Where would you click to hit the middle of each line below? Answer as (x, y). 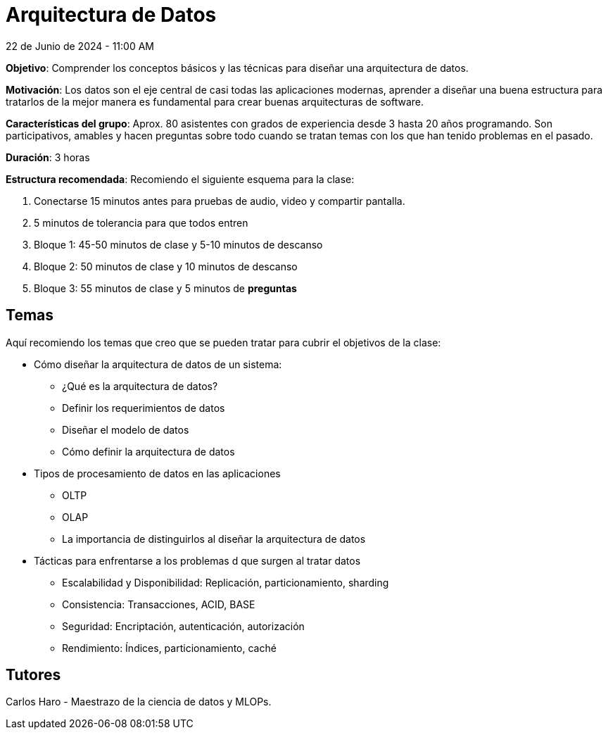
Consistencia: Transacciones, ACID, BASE (159, 604)
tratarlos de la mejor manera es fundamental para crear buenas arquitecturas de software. (215, 101)
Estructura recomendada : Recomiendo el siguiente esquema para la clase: (180, 179)
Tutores (33, 675)
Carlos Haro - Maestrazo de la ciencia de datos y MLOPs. (139, 702)
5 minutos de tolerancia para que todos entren (141, 222)
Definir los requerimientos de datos (144, 408)
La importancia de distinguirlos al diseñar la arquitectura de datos (214, 539)
